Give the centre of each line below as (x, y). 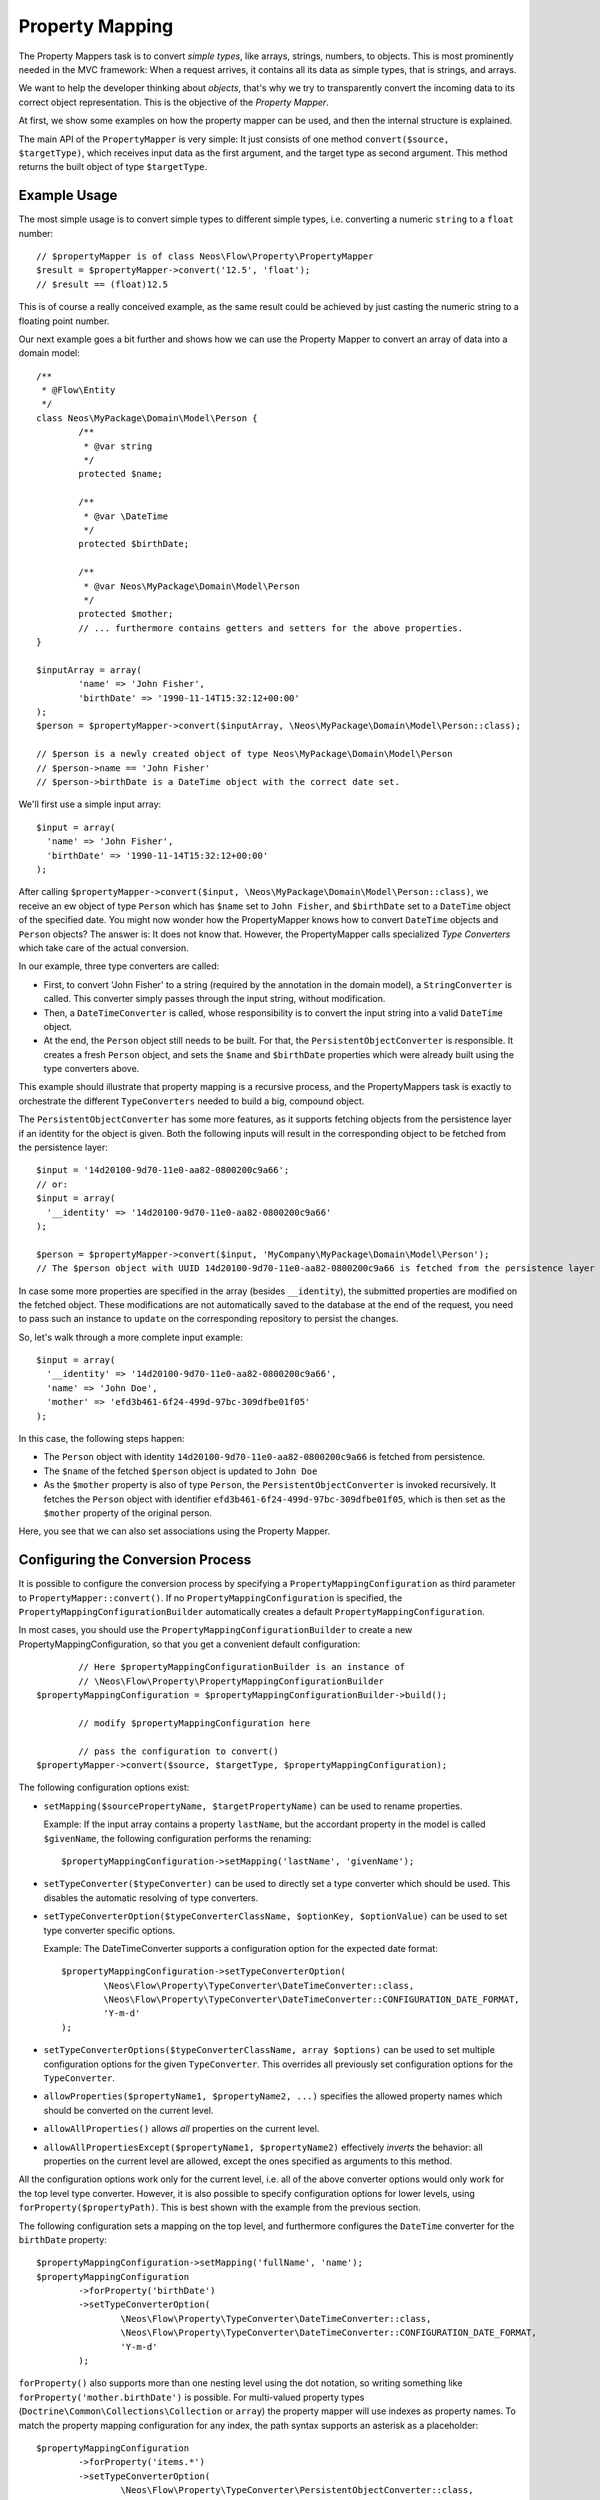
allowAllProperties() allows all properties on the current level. (181, 2129)
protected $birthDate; (134, 544)
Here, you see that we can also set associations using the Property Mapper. (174, 1531)
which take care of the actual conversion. (103, 947)
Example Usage (68, 195)
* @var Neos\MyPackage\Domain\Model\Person (191, 586)
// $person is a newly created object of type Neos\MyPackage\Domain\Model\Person (244, 754)
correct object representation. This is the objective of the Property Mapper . (173, 102)
